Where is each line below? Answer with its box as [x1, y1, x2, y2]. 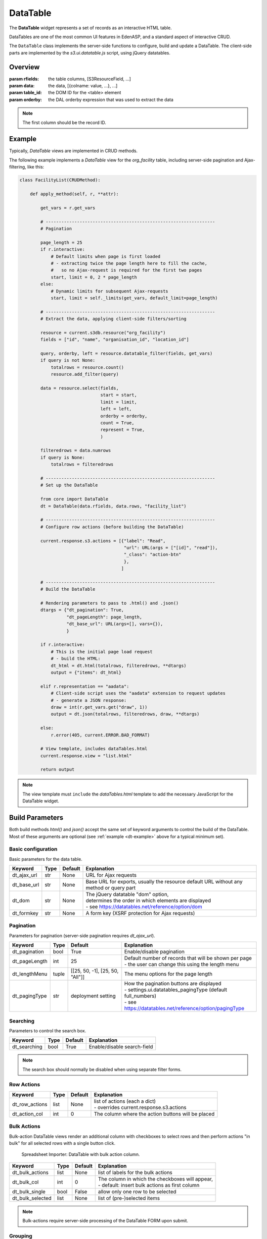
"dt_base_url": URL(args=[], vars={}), [66, 621, 163, 627]
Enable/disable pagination [124, 948, 185, 955]
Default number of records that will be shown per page [124, 955, 252, 961]
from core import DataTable [40, 496, 109, 502]
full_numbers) [124, 993, 157, 1000]
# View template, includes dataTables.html [40, 746, 148, 752]
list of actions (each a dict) [94, 1098, 156, 1105]
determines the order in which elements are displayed [86, 897, 211, 904]
